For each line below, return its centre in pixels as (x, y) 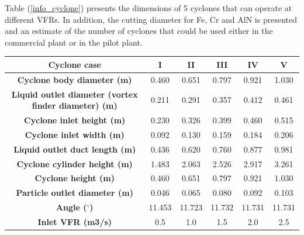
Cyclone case (75, 64)
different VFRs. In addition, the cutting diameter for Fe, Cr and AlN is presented (151, 19)
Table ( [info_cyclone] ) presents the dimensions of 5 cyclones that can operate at (148, 8)
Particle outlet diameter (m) (75, 193)
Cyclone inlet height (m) (75, 120)
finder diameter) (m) (75, 106)
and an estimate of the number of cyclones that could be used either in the (139, 31)
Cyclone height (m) (75, 178)
